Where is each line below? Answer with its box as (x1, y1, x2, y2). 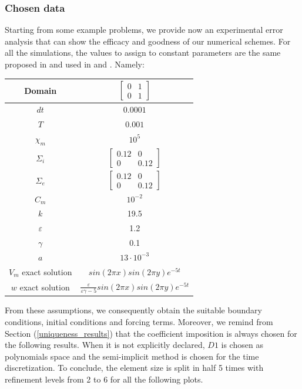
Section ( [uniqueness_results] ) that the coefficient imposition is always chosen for (5, 327, 297, 339)
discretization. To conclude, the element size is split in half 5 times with (5, 361, 264, 374)
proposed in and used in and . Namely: (5, 58, 145, 70)
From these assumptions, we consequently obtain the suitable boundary (5, 304, 262, 316)
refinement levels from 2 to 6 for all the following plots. (5, 373, 203, 385)
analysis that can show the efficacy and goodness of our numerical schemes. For (5, 35, 291, 47)
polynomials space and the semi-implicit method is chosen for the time (5, 350, 259, 362)
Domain (24, 84, 57, 96)
